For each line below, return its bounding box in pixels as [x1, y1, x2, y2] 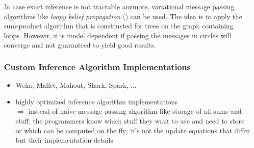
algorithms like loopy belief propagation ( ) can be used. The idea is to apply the [4, 11, 242, 21]
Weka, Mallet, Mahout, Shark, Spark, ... [15, 80, 137, 90]
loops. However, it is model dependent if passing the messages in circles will [4, 30, 231, 40]
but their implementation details [15, 135, 113, 145]
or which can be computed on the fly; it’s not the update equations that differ [15, 125, 250, 135]
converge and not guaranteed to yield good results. [4, 40, 156, 50]
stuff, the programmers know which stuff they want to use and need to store [15, 115, 245, 125]
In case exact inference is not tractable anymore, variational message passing [4, 1, 234, 11]
